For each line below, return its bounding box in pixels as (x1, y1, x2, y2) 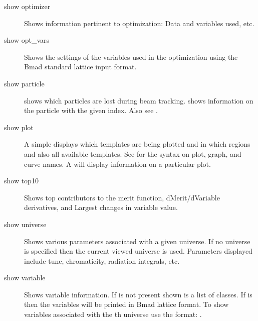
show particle (4, 78, 45, 88)
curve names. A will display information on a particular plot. (24, 158, 211, 169)
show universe (4, 219, 47, 229)
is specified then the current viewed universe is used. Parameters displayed (24, 246, 252, 256)
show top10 (4, 175, 39, 186)
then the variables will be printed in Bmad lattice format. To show (24, 299, 229, 309)
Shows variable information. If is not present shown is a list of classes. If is (24, 289, 252, 299)
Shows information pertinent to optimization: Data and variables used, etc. (24, 18, 254, 28)
